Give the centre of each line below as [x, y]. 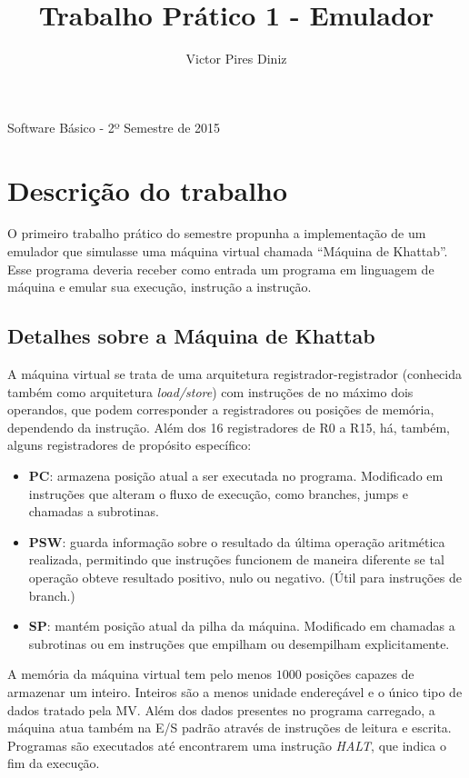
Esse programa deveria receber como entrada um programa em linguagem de [221, 269]
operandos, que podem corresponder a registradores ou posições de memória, [221, 409]
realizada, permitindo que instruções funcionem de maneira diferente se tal [236, 559]
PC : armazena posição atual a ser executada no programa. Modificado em [236, 475]
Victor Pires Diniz [236, 59]
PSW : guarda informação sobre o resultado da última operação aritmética [237, 541]
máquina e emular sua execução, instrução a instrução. [160, 287]
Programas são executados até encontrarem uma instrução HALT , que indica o [227, 745]
